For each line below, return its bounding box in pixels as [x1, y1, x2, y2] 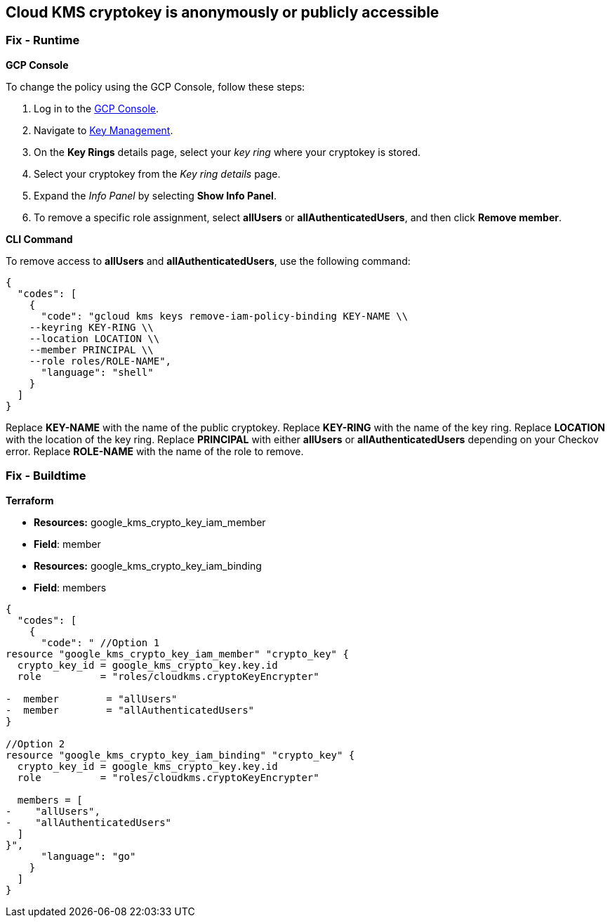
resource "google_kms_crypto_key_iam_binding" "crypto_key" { [6, 749, 355, 761]
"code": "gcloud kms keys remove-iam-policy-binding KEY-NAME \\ [41, 310, 409, 322]
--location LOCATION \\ [29, 332, 160, 344]
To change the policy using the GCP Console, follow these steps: [6, 80, 305, 93]
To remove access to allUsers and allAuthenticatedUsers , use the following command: [6, 254, 411, 267]
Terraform [6, 494, 54, 506]
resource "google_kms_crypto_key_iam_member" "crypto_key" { [6, 648, 349, 660]
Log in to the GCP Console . [34, 102, 159, 114]
